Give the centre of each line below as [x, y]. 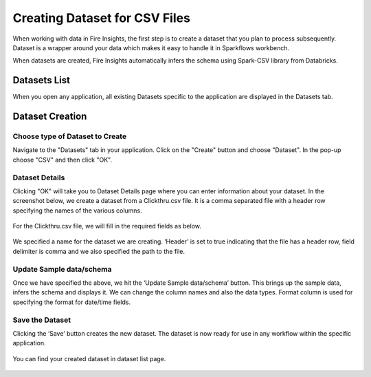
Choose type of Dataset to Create [70, 136]
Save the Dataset [42, 320]
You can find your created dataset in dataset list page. [89, 358]
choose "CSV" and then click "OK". [63, 160]
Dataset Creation [50, 117]
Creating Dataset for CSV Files [101, 18]
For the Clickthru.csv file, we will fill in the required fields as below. [107, 226]
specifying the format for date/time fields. [71, 302]
